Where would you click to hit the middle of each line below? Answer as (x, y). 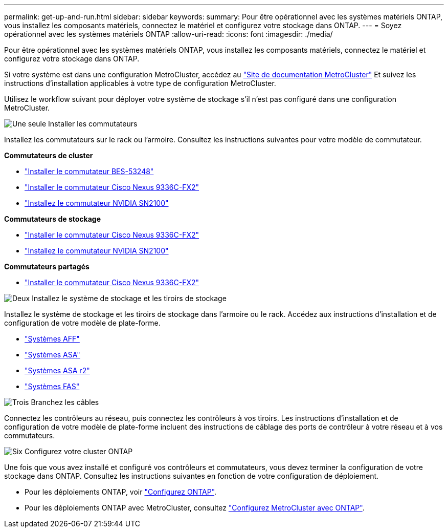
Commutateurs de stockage (53, 219)
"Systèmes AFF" (52, 339)
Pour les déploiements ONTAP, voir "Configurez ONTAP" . (121, 492)
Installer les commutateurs (93, 124)
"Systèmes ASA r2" (57, 370)
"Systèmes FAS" (52, 386)
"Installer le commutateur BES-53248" (89, 171)
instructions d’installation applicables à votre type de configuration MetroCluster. (140, 83)
